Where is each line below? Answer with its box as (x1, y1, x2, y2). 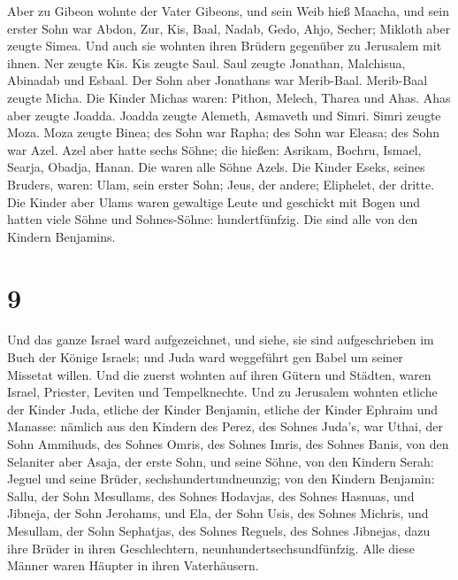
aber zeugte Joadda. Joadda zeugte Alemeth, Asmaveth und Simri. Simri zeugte (7, 105, 441, 124)
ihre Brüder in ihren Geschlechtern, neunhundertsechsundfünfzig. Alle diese (7, 538, 415, 557)
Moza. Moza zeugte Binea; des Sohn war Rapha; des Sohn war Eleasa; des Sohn (7, 123, 440, 142)
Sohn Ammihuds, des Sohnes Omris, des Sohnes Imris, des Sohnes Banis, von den (7, 435, 449, 452)
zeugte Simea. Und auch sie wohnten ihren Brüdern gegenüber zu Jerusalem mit (7, 36, 442, 55)
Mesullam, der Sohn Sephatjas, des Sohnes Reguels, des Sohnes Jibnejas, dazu (7, 521, 431, 539)
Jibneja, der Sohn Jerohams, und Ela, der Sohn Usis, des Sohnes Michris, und (7, 504, 429, 522)
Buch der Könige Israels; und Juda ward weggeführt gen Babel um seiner (7, 348, 403, 367)
